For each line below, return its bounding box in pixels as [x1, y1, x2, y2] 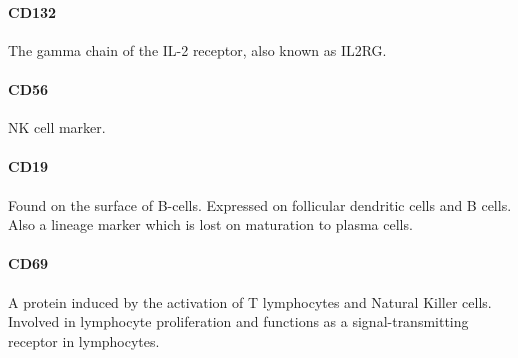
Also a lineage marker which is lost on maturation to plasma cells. [8, 214, 413, 235]
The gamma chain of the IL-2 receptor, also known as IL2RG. [8, 39, 387, 60]
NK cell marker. [8, 117, 106, 138]
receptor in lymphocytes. [8, 330, 160, 351]
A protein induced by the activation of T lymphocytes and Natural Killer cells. [8, 291, 492, 312]
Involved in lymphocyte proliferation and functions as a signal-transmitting [8, 311, 469, 332]
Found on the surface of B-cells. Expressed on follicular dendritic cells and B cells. [8, 194, 512, 215]
